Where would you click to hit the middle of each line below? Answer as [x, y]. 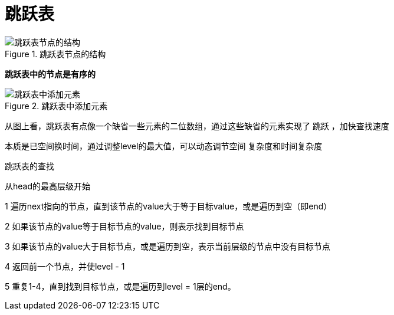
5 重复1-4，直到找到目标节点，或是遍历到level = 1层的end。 [120, 286]
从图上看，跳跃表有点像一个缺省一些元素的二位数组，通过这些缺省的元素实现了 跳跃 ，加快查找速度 [197, 126]
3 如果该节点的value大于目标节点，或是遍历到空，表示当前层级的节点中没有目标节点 [168, 246]
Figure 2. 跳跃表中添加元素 [56, 106]
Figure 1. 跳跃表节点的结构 [55, 54]
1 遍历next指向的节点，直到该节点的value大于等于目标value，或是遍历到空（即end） [168, 206]
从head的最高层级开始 [48, 186]
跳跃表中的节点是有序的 [50, 74]
